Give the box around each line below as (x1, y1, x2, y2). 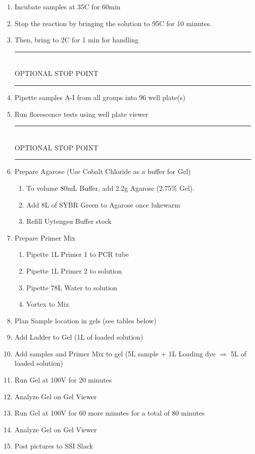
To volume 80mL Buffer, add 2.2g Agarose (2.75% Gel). (26, 182, 194, 193)
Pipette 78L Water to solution (26, 282, 118, 292)
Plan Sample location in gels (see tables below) (14, 315, 157, 325)
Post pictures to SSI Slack (14, 441, 93, 451)
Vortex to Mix (26, 299, 69, 309)
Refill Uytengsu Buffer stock (26, 216, 112, 226)
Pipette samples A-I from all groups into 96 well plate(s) (14, 92, 186, 102)
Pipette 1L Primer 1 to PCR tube (26, 249, 129, 259)
